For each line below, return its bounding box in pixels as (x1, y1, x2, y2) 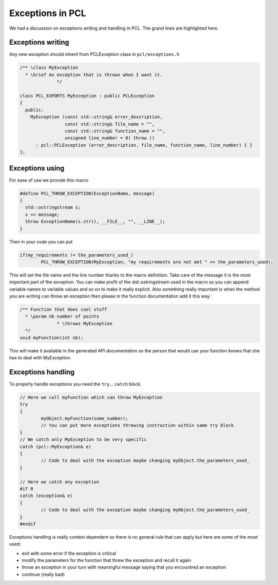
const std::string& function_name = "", (64, 128, 165, 134)
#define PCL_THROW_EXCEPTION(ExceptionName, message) (20, 190, 155, 196)
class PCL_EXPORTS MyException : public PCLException (20, 93, 155, 99)
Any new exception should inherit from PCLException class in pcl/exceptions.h (9, 51, 180, 57)
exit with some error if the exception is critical (22, 550, 116, 556)
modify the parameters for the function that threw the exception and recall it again (22, 557, 191, 563)
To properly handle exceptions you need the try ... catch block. (9, 381, 142, 387)
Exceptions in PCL (9, 8, 86, 19)
